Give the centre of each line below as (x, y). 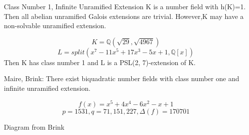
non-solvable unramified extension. (55, 25)
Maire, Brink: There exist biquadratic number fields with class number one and (122, 78)
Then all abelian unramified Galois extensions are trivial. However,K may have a (124, 16)
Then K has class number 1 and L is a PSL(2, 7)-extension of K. (100, 62)
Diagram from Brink (34, 127)
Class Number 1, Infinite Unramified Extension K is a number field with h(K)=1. (125, 6)
